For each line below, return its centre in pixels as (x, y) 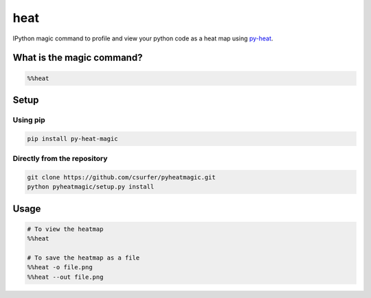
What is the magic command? (78, 58)
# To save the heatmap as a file (83, 258)
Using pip (29, 120)
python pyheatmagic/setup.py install (91, 187)
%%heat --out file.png (65, 277)
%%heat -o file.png (60, 268)
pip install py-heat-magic (72, 138)
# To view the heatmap (65, 229)
